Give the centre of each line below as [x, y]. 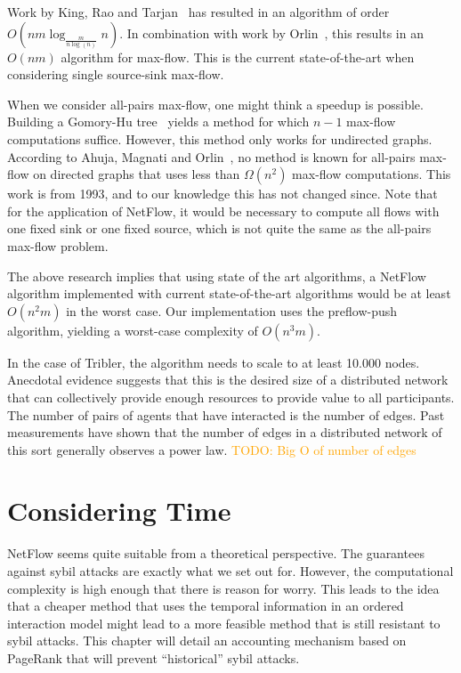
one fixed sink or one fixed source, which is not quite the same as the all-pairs [219, 228]
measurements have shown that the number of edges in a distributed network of [225, 432]
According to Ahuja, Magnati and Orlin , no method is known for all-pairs [211, 156]
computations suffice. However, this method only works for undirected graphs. [220, 138]
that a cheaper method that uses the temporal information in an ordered [206, 606]
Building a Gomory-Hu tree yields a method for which [158, 122]
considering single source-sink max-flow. [116, 74]
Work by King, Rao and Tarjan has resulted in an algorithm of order [198, 12]
